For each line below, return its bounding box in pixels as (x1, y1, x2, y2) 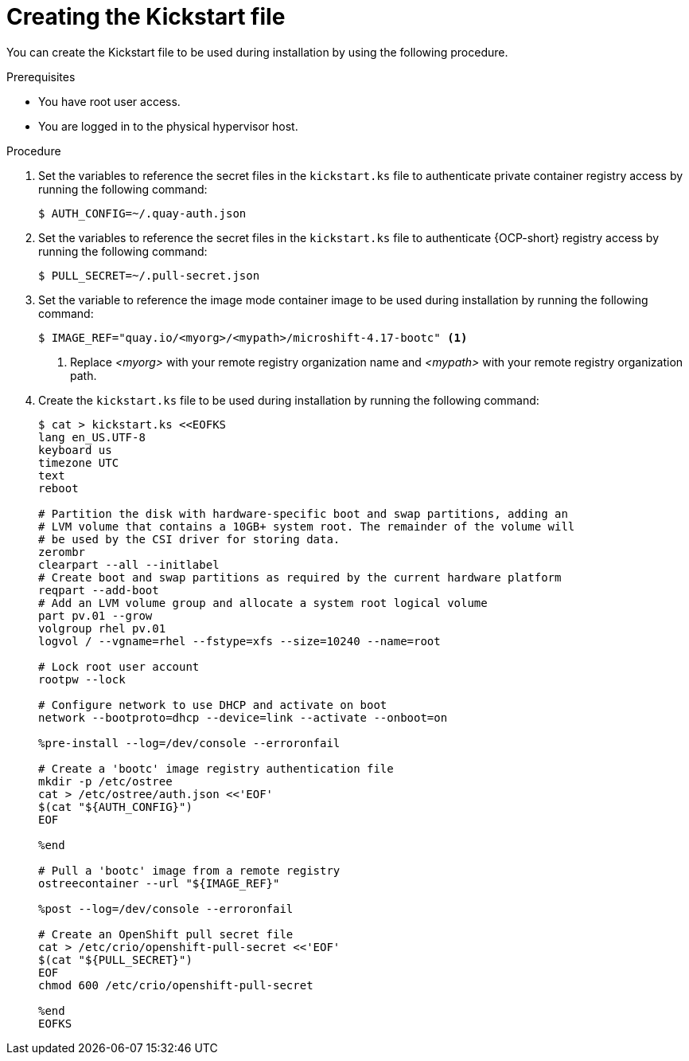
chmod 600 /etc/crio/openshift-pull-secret (38, 978, 313, 992)
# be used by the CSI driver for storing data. (38, 532, 341, 546)
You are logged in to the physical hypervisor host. (38, 119, 298, 133)
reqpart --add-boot (38, 583, 159, 597)
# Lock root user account (38, 660, 200, 673)
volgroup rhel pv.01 (38, 621, 166, 635)
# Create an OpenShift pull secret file (38, 927, 294, 941)
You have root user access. (38, 94, 181, 108)
